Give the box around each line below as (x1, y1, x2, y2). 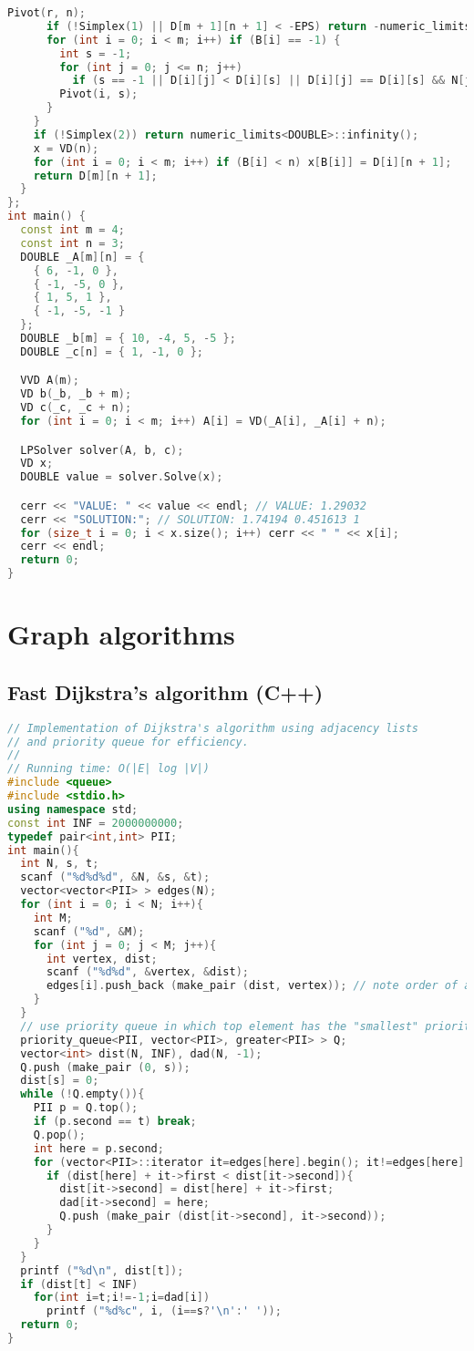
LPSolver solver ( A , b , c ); (20, 443, 184, 457)
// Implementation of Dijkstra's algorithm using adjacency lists (7, 721, 419, 735)
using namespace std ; (7, 802, 139, 816)
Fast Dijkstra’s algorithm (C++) (7, 677, 324, 706)
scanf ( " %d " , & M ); (33, 924, 145, 938)
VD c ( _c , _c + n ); (20, 401, 132, 415)
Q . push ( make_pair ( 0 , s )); (20, 1060, 191, 1074)
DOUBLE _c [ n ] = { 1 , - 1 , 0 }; (20, 345, 203, 358)
